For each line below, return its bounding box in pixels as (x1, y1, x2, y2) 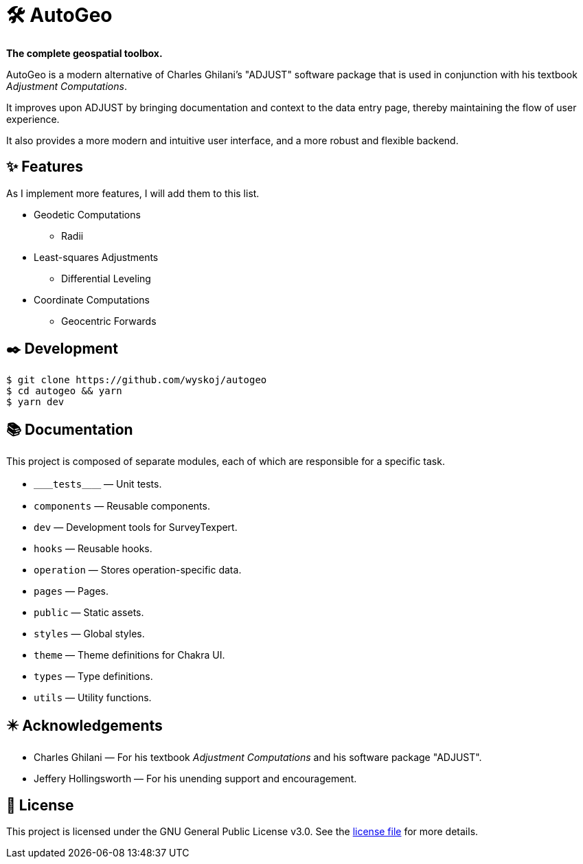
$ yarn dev (6, 396, 65, 408)
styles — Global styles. (34, 628, 145, 640)
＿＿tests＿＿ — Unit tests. (34, 478, 162, 490)
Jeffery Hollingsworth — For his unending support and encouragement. (34, 773, 357, 785)
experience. (6, 113, 60, 125)
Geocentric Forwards (61, 315, 157, 327)
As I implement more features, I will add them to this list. (6, 187, 260, 199)
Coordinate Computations (34, 293, 150, 306)
